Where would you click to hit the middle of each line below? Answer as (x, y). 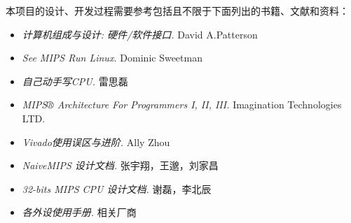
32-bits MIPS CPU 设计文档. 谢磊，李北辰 (117, 188)
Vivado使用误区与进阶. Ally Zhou (96, 142)
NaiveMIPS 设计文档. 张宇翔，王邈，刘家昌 (120, 165)
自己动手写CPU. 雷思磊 (75, 81)
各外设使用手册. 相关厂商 (79, 212)
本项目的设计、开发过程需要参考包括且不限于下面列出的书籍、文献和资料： (177, 10)
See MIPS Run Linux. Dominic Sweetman (112, 58)
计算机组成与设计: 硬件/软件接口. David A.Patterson (140, 34)
